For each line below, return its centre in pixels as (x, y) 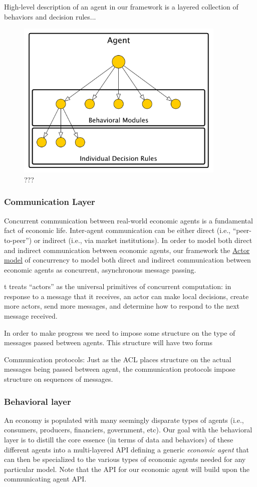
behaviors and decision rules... (50, 16)
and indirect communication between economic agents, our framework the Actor (127, 250)
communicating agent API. (45, 479)
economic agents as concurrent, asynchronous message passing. (100, 269)
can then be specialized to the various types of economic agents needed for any (125, 459)
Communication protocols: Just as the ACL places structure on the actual (118, 359)
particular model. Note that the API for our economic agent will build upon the (127, 469)
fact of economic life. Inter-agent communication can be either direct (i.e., (117, 230)
